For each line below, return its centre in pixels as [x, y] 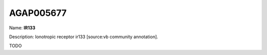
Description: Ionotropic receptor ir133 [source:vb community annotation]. [84, 37]
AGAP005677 [38, 13]
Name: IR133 [22, 28]
